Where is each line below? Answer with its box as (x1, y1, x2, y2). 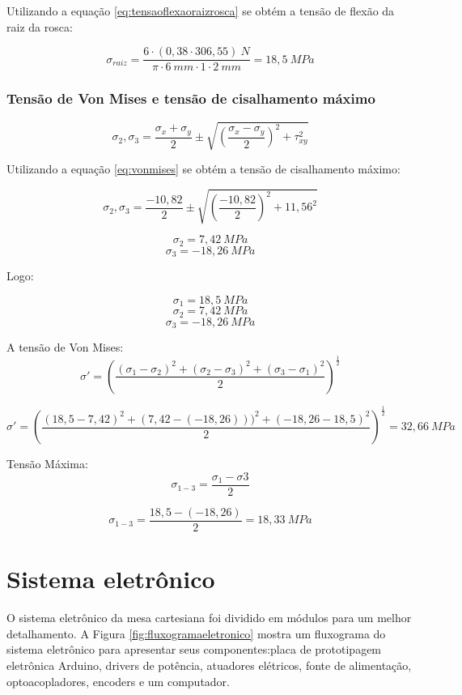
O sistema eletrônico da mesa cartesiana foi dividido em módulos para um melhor (6, 609, 412, 626)
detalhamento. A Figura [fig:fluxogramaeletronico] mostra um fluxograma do (6, 625, 386, 642)
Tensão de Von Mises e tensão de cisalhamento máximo (6, 88, 375, 109)
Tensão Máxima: (6, 455, 88, 472)
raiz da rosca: (6, 18, 73, 35)
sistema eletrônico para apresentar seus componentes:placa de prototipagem (6, 641, 382, 658)
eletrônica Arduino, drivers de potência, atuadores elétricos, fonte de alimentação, (6, 656, 412, 673)
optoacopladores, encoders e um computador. (6, 672, 230, 689)
